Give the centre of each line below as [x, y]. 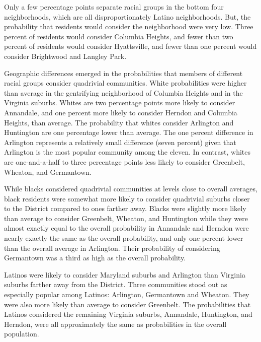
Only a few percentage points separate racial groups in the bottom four [114, 7]
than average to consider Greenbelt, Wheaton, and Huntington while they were [126, 218]
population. [22, 334]
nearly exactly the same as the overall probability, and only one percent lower [124, 238]
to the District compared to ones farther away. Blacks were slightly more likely [125, 208]
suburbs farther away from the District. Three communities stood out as [116, 284]
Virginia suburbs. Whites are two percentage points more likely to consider [120, 102]
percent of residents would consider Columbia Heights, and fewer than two [119, 36]
